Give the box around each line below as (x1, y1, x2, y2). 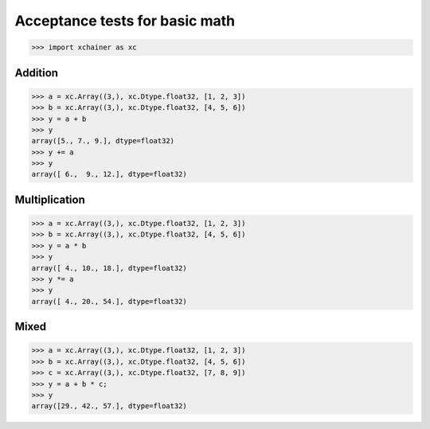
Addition (14, 66, 59, 80)
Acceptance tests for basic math (14, 12, 235, 29)
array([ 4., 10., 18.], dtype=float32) (31, 263, 187, 272)
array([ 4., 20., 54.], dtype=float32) (31, 297, 187, 306)
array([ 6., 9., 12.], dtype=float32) (31, 170, 187, 179)
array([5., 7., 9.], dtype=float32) (31, 136, 175, 146)
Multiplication (14, 193, 85, 206)
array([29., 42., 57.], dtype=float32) (31, 402, 187, 411)
